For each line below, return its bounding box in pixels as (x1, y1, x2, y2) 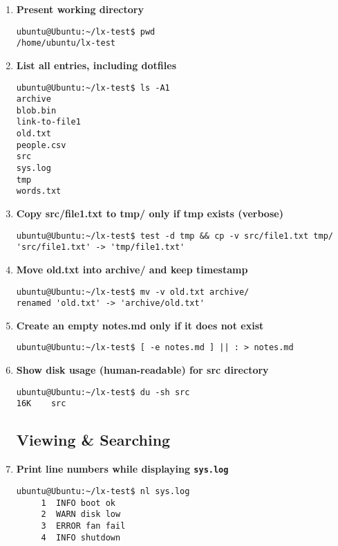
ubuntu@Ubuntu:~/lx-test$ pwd (16, 26, 156, 37)
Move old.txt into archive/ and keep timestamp (16, 262, 248, 276)
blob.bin (16, 105, 57, 116)
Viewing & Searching (16, 429, 171, 451)
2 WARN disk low (41, 509, 121, 520)
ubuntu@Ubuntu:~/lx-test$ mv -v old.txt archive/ (16, 286, 250, 297)
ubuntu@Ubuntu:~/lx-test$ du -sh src (16, 387, 190, 397)
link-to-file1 (16, 117, 81, 127)
